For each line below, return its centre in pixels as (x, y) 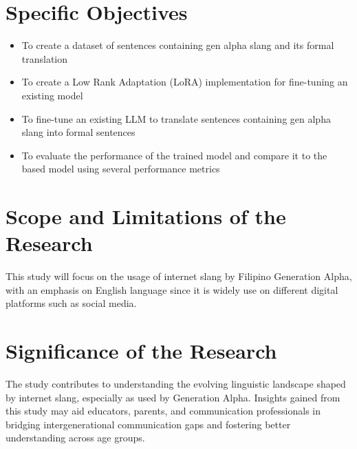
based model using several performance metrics (121, 169)
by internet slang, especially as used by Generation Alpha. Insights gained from (173, 397)
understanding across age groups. (75, 438)
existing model (52, 95)
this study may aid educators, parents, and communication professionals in (163, 411)
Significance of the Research (141, 351)
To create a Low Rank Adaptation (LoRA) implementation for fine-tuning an (185, 82)
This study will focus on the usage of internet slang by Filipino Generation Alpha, (179, 276)
